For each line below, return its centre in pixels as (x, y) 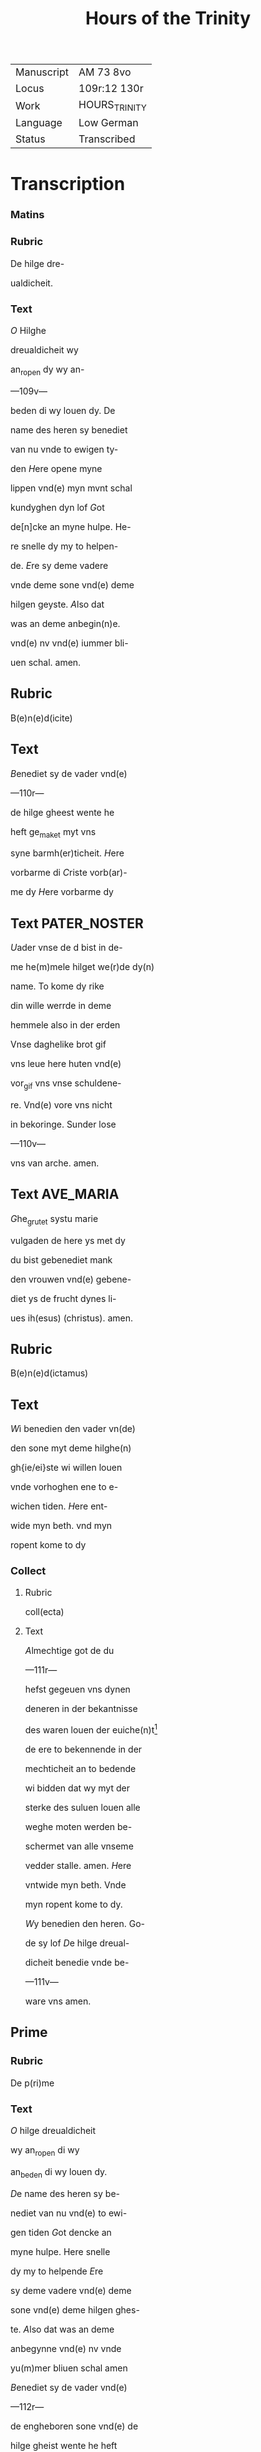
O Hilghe (28, 331)
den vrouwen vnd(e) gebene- (71, 1279)
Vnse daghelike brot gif (58, 1044)
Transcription (68, 183)
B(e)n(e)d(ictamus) (49, 1373)
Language (39, 123)
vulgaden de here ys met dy (68, 1240)
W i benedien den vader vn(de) (73, 1429)
